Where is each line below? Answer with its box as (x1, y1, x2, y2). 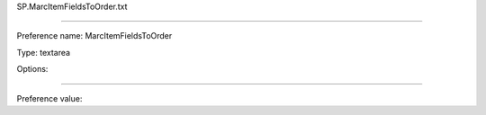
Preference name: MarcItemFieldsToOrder (16, 31, 173, 41)
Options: (16, 64, 49, 75)
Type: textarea (16, 47, 71, 57)
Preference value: (16, 93, 83, 103)
